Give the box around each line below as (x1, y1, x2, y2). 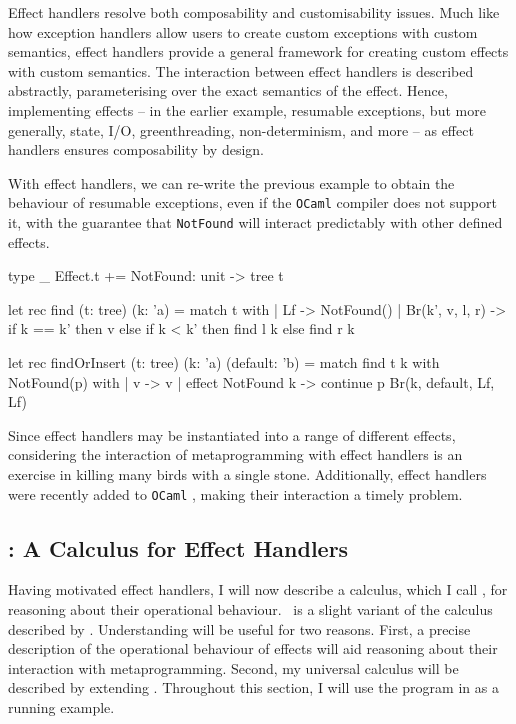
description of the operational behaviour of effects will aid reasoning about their (8, 638, 498, 659)
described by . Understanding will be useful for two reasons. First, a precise (8, 618, 471, 639)
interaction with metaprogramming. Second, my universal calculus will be (8, 657, 459, 678)
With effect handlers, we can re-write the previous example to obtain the (8, 172, 455, 193)
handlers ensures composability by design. (8, 139, 264, 160)
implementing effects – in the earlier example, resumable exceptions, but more (8, 99, 486, 120)
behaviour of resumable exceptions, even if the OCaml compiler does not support (8, 192, 497, 213)
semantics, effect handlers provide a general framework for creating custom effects (8, 41, 509, 62)
